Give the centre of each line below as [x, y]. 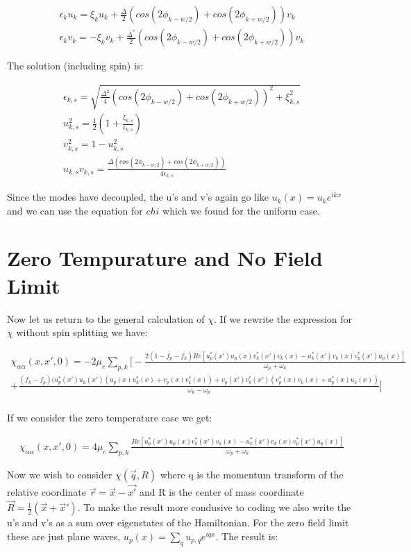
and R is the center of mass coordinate [222, 492]
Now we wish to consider [60, 475]
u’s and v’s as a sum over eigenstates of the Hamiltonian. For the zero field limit [178, 522]
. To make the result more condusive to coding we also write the [214, 507]
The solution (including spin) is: [75, 66]
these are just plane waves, [64, 536]
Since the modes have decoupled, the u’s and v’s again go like [138, 197]
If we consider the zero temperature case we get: [110, 417]
